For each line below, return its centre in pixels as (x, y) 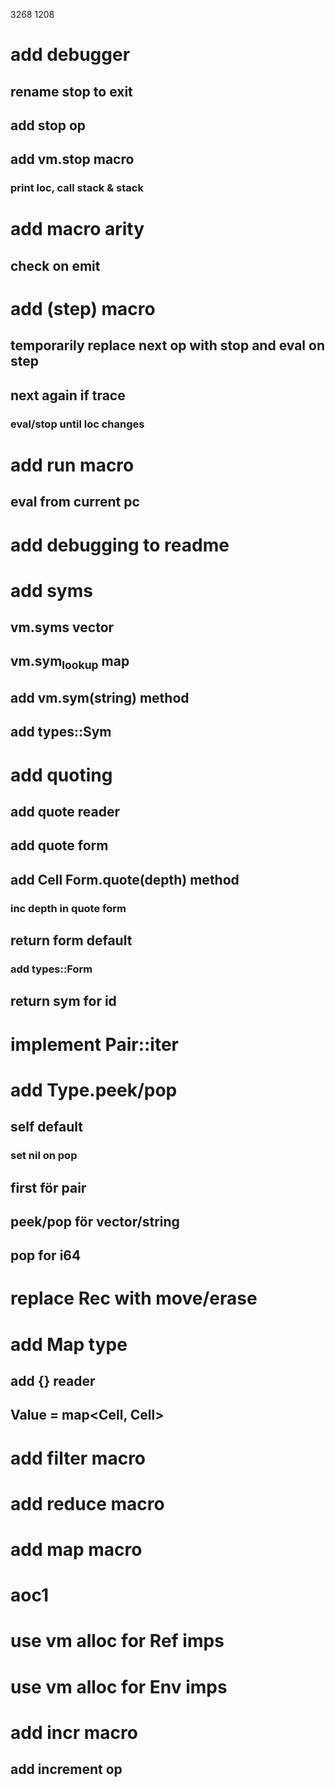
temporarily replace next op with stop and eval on (167, 345)
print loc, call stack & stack (77, 188)
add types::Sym (61, 732)
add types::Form (51, 969)
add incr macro (74, 1732)
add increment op (66, 1769)
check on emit (55, 265)
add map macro (76, 1550)
